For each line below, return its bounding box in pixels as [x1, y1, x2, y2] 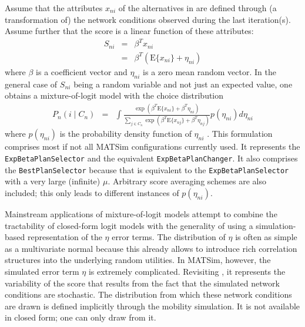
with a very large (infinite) [5, 175, 100, 187]
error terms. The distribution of [112, 231, 226, 243]
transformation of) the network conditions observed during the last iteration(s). [5, 13, 291, 25]
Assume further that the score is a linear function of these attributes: [5, 25, 254, 37]
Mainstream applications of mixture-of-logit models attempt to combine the [5, 207, 277, 220]
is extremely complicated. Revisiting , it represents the [88, 265, 286, 277]
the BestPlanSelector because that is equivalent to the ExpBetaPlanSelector [5, 163, 289, 176]
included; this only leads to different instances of [5, 186, 179, 198]
